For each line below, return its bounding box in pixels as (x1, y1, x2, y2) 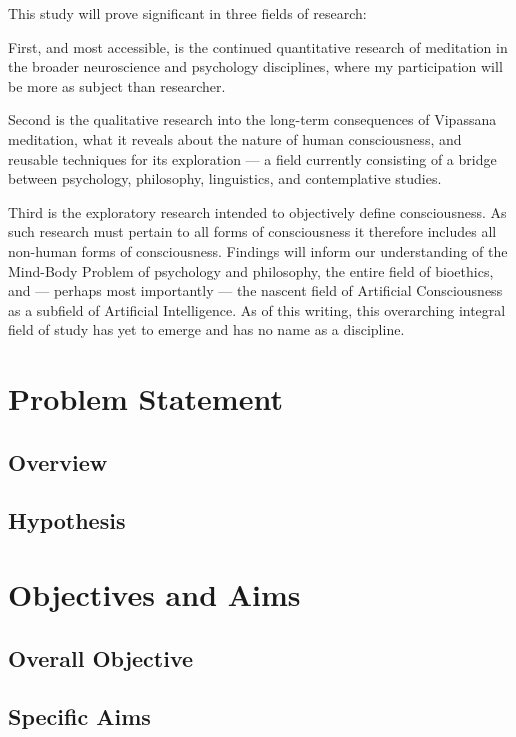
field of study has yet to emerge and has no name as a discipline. (8, 319, 405, 340)
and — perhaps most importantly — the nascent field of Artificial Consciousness (8, 280, 503, 301)
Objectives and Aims (8, 574, 301, 615)
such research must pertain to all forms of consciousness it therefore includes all (8, 221, 497, 242)
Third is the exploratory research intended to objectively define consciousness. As (8, 201, 507, 222)
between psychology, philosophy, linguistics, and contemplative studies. (8, 168, 442, 189)
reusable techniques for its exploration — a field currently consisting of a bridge (8, 148, 497, 169)
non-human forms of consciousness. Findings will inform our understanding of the (8, 240, 508, 261)
